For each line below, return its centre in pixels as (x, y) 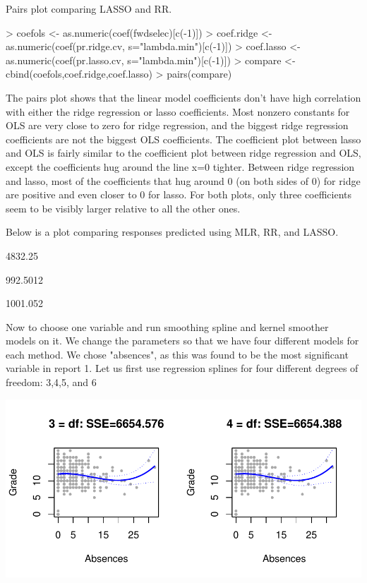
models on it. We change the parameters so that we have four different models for (182, 341)
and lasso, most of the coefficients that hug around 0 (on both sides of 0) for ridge (183, 180)
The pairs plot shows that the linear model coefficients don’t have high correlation (183, 97)
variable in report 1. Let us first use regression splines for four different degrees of (182, 368)
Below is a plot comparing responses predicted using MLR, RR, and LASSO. (172, 232)
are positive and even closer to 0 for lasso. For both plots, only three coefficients (179, 194)
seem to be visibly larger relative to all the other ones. (123, 208)
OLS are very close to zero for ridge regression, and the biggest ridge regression (177, 125)
